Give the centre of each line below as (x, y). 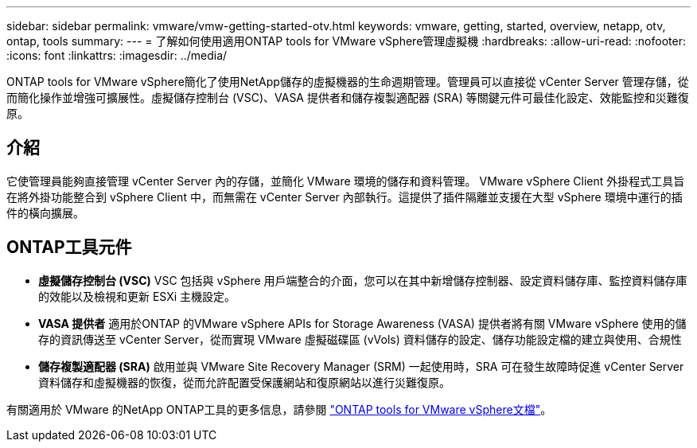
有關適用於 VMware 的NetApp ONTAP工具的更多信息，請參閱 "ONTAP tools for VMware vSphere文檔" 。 (279, 409)
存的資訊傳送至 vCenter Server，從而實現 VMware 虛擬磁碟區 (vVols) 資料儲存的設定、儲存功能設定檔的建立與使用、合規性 (360, 339)
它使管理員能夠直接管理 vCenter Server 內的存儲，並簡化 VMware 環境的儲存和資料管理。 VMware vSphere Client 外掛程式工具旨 (346, 181)
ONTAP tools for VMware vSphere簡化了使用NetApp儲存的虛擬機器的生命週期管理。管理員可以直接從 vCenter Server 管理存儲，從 (348, 82)
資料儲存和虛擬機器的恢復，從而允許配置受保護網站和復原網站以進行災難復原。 (244, 382)
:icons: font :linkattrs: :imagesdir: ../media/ (117, 55)
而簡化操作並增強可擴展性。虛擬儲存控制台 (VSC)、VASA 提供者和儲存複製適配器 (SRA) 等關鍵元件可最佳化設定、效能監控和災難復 (348, 97)
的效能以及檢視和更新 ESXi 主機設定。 (137, 296)
